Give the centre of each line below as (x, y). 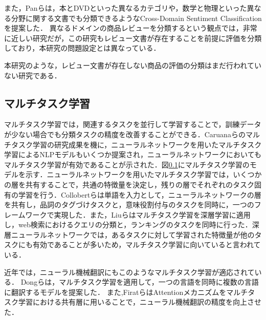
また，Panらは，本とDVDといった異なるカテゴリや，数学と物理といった (126, 8)
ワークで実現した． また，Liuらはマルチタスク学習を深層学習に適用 (138, 214)
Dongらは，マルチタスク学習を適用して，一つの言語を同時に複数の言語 (140, 282)
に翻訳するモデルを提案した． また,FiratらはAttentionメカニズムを (115, 292)
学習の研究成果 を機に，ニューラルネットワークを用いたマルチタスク (147, 144)
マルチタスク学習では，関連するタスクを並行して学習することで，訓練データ (133, 124)
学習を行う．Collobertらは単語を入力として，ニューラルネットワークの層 (140, 194)
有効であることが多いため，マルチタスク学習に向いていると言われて (147, 244)
